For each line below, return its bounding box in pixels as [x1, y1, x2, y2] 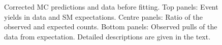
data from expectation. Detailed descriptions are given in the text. [4, 31, 211, 41]
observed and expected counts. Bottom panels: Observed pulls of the [4, 21, 217, 32]
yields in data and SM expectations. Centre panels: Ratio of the [4, 11, 203, 22]
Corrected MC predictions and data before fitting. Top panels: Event [4, 2, 218, 12]
